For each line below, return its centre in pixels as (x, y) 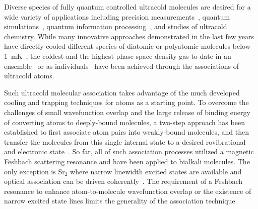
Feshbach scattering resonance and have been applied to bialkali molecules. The (127, 161)
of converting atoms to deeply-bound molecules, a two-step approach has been (124, 122)
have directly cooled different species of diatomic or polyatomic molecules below (127, 46)
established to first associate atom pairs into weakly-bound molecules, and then (126, 132)
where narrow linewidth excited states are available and (156, 171)
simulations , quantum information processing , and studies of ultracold (116, 26)
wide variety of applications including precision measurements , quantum (117, 16)
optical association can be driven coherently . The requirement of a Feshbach (123, 181)
